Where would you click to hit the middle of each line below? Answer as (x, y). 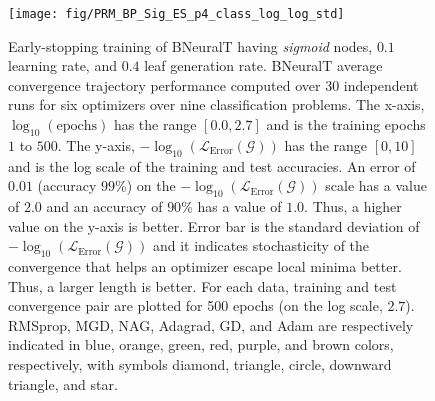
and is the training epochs (346, 124)
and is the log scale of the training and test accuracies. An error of (212, 165)
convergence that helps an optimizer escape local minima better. (205, 266)
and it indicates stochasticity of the (261, 245)
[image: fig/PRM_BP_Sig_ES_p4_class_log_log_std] (176, 14)
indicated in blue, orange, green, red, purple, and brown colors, (201, 344)
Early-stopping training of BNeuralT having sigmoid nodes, (190, 45)
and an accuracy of (104, 206)
